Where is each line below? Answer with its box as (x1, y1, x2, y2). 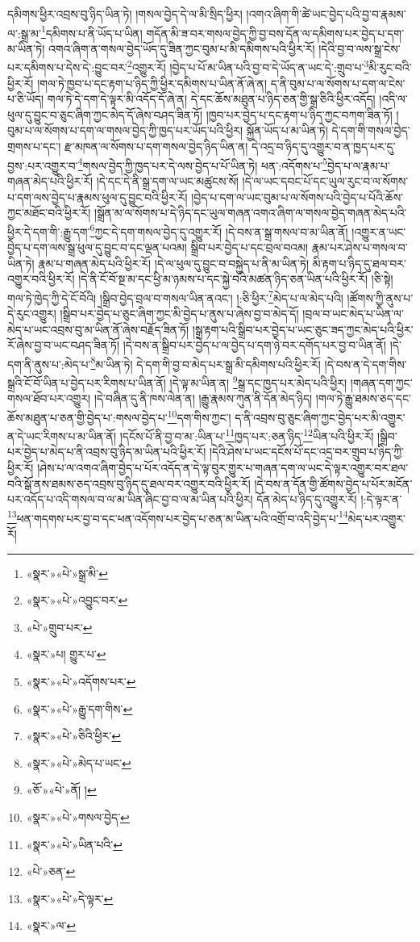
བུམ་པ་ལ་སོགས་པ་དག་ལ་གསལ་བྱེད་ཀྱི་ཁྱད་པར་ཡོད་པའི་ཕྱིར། (7, 122, 243, 139)
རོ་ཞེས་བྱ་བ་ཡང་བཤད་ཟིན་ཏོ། (7, 337, 120, 354)
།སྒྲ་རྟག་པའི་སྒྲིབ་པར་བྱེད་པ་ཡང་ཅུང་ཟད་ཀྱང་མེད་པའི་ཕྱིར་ (192, 320, 414, 337)
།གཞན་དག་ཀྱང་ (350, 374, 413, 391)
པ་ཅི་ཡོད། (7, 90, 44, 107)
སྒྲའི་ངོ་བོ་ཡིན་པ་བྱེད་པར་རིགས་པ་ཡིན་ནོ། (7, 374, 166, 391)
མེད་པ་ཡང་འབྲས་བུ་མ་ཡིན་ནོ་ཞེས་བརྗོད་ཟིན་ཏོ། (7, 320, 189, 337)
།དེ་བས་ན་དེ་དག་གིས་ (324, 355, 407, 372)
